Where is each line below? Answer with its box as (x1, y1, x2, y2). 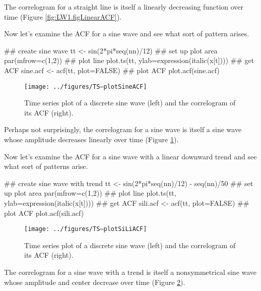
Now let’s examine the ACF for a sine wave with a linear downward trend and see (4, 151, 257, 161)
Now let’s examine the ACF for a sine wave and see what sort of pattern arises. (4, 28, 249, 39)
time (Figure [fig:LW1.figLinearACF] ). (4, 11, 122, 22)
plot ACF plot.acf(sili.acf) (4, 207, 84, 218)
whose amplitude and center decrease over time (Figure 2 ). (4, 276, 185, 287)
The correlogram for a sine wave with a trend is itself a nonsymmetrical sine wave (4, 267, 257, 277)
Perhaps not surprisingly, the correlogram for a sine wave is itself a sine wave (4, 124, 242, 135)
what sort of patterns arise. (4, 161, 88, 171)
